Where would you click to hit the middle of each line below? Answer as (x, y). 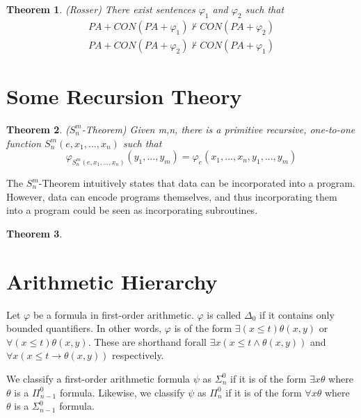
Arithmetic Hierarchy (112, 281)
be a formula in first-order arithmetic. (113, 314)
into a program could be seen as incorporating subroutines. (132, 210)
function (24, 143)
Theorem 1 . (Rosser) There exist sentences (101, 9)
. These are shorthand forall (147, 341)
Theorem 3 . (34, 233)
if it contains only (297, 314)
